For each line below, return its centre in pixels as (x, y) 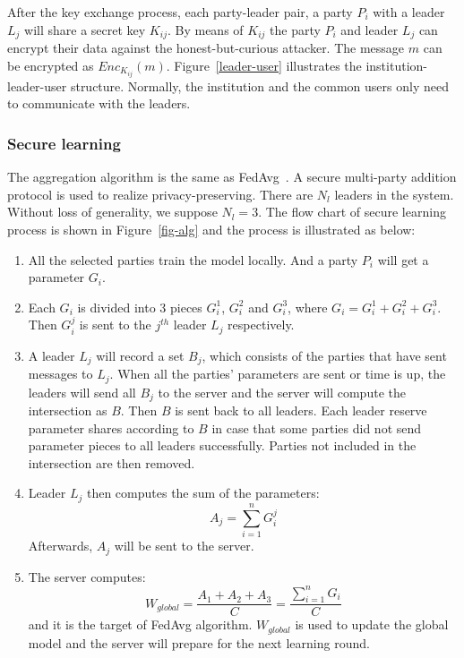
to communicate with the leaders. (99, 103)
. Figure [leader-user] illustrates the (264, 65)
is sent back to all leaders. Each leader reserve (301, 410)
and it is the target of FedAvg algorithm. (140, 624)
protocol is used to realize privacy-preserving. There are (160, 194)
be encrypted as (51, 65)
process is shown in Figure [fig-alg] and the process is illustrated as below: (211, 229)
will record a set (140, 355)
